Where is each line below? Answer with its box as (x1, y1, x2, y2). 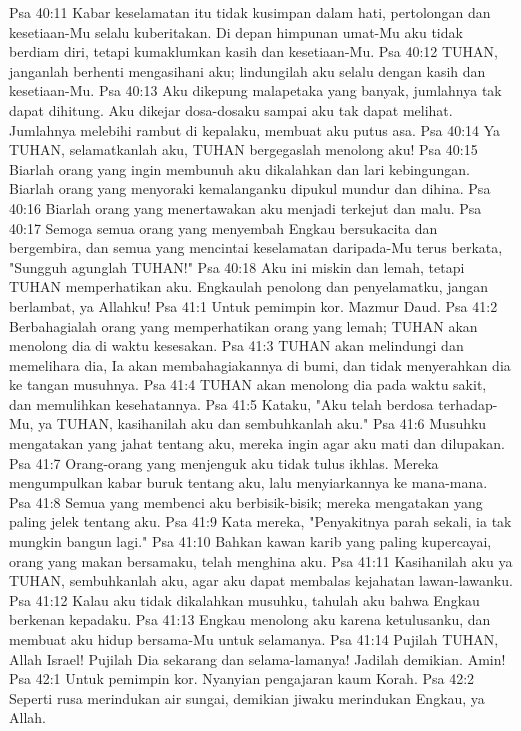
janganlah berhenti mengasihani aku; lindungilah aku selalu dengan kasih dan (9, 60, 486, 81)
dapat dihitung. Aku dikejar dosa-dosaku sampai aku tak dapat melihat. (9, 99, 453, 120)
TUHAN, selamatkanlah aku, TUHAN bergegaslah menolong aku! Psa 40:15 (9, 139, 478, 160)
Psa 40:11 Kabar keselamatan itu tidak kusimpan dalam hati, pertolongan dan (9, 2, 491, 22)
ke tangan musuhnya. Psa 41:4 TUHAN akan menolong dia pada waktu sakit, (9, 374, 487, 395)
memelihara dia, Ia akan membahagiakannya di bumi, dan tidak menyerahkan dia (9, 354, 511, 375)
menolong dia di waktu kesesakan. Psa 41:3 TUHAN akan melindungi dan (9, 335, 464, 356)
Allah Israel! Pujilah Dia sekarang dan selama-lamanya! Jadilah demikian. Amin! (9, 648, 506, 669)
